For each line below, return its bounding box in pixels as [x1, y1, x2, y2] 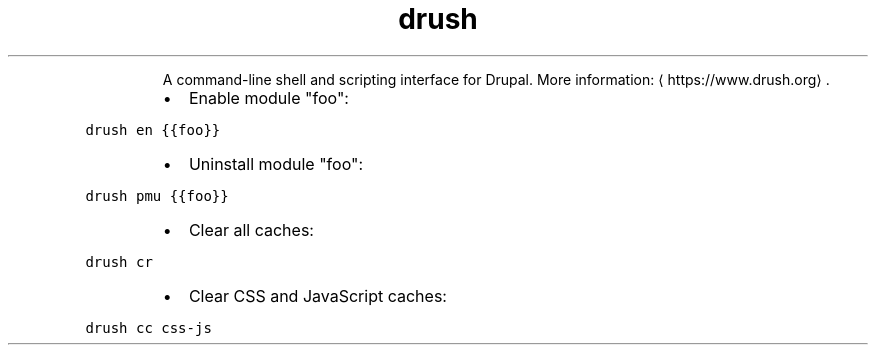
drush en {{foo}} [85, 121, 221, 138]
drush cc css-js [85, 319, 212, 336]
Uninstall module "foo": [188, 153, 364, 174]
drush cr [85, 253, 153, 270]
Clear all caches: [188, 219, 314, 240]
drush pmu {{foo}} [85, 187, 229, 204]
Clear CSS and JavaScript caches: [188, 285, 447, 306]
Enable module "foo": [188, 87, 349, 108]
